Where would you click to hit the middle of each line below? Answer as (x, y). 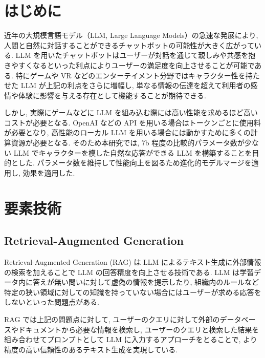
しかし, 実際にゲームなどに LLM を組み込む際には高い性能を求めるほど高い (131, 112)
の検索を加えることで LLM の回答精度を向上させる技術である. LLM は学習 (129, 272)
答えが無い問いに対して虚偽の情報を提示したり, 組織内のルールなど (146, 282)
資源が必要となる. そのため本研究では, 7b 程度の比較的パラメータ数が (128, 143)
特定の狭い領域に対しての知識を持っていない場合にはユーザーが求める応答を (133, 292)
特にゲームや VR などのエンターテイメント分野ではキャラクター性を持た (138, 75)
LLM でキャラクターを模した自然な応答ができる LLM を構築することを (133, 152)
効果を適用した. (49, 172)
